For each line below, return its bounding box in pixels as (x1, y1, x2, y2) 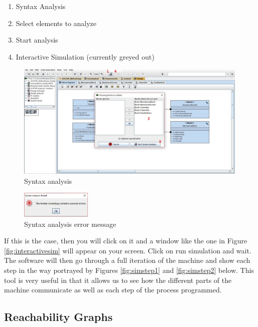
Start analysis (16, 35, 58, 45)
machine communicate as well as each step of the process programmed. (4, 284, 222, 295)
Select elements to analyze (16, 18, 97, 28)
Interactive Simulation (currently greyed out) (16, 51, 155, 62)
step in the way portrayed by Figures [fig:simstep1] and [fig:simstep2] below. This (4, 264, 254, 275)
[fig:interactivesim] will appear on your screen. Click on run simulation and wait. (4, 245, 251, 255)
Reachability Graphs (4, 309, 113, 324)
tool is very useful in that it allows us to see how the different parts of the (4, 274, 232, 285)
